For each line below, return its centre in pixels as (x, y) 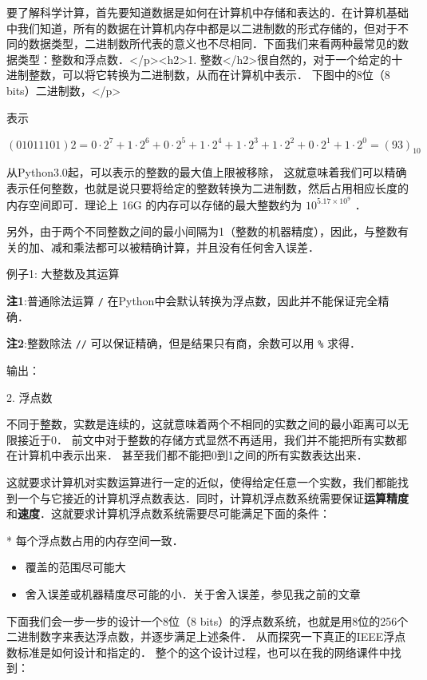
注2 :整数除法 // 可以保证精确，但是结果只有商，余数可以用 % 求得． (184, 343)
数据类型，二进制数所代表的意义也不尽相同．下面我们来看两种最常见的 (213, 44)
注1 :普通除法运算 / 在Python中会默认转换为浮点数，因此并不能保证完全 (192, 301)
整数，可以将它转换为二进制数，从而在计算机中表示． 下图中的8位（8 (209, 75)
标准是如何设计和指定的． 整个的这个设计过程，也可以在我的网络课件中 (204, 652)
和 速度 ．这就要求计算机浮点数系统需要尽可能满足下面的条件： (168, 513)
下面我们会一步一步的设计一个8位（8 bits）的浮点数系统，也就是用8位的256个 (208, 620)
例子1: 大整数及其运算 (63, 274)
